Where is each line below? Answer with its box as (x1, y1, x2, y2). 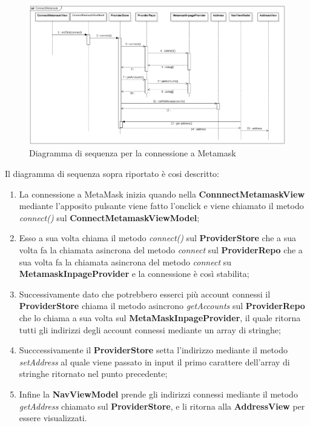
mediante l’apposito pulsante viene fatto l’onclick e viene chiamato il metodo (19, 199, 304, 212)
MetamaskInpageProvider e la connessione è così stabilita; (19, 267, 249, 280)
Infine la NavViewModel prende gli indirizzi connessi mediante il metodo (19, 387, 298, 400)
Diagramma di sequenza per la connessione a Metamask (29, 147, 236, 159)
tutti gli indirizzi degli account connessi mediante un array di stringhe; (19, 323, 281, 336)
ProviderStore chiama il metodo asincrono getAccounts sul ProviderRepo (19, 299, 305, 312)
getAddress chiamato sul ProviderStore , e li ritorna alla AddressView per (19, 399, 305, 412)
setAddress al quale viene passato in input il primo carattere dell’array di (19, 355, 290, 368)
